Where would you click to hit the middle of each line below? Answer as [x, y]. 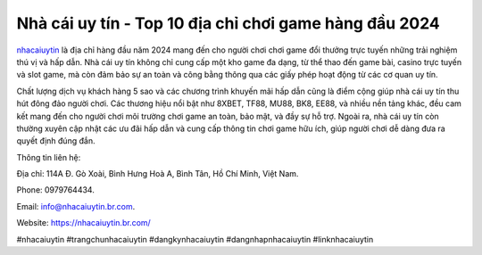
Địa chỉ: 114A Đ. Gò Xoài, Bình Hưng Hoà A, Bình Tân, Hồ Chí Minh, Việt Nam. [158, 174]
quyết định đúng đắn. [56, 141]
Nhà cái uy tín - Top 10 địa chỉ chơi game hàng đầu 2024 [229, 23]
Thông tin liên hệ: [49, 157]
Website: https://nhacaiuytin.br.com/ [83, 223]
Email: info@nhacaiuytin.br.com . [76, 206]
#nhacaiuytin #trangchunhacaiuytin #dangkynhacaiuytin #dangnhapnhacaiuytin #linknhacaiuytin [195, 239]
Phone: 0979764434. [56, 190]
